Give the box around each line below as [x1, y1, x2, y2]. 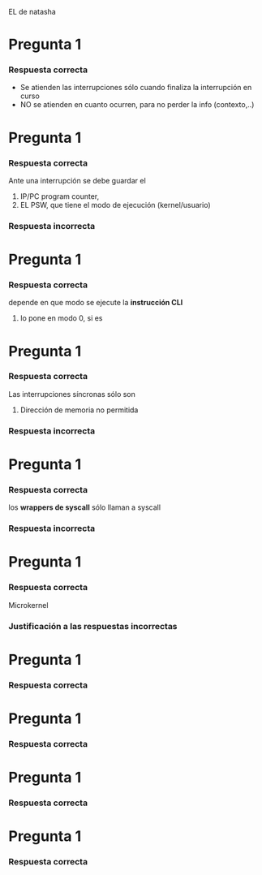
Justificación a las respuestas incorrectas [8, 620, 178, 631]
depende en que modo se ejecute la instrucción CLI [8, 298, 183, 308]
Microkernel [8, 600, 49, 610]
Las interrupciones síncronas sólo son [8, 389, 136, 399]
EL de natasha [8, 7, 57, 16]
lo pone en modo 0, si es [19, 313, 103, 323]
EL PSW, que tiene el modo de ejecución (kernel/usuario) [19, 200, 211, 209]
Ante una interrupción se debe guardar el [8, 175, 146, 185]
